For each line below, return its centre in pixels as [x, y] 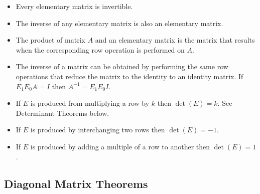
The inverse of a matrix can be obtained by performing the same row [122, 66]
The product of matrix [50, 40]
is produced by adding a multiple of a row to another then [120, 146]
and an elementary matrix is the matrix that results [175, 40]
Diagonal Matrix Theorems [76, 183]
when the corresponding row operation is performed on [100, 49]
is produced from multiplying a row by [90, 103]
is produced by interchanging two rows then [98, 130]
